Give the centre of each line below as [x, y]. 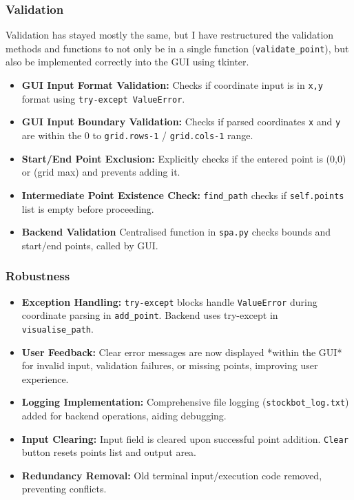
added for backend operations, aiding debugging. [124, 415]
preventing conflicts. [64, 489]
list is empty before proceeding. [88, 208]
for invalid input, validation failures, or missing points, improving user [170, 365]
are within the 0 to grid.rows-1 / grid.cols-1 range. [137, 135]
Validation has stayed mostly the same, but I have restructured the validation [170, 35]
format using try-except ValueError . [103, 98]
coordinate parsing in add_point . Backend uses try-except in [150, 315]
